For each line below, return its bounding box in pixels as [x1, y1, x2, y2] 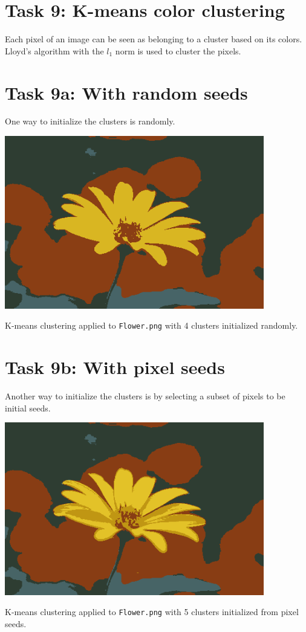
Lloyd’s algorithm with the [5, 44, 104, 57]
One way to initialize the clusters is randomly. [5, 115, 175, 127]
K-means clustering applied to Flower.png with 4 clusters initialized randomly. [5, 319, 298, 332]
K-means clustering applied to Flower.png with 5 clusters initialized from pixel [5, 605, 299, 618]
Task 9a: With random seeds [5, 80, 248, 105]
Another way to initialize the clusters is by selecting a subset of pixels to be [5, 390, 285, 402]
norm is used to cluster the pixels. [115, 44, 241, 57]
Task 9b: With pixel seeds [5, 355, 225, 379]
